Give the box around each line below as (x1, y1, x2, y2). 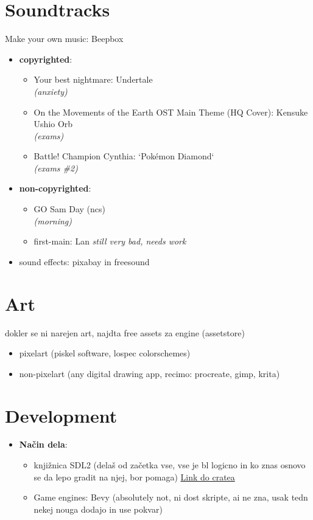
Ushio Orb (33, 117, 73, 130)
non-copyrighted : (19, 182, 91, 195)
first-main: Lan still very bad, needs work (33, 235, 186, 248)
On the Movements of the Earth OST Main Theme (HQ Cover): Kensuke (33, 105, 308, 118)
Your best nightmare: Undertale (33, 73, 153, 86)
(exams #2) (33, 161, 78, 174)
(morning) (33, 214, 72, 227)
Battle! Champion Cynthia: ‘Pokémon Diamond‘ (33, 150, 214, 162)
